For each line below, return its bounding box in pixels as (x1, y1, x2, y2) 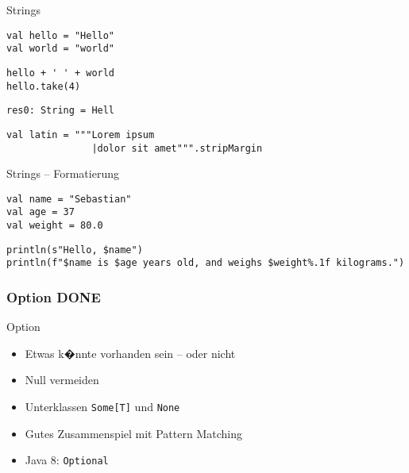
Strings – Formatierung (6, 165, 119, 182)
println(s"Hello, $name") (6, 244, 143, 256)
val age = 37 (6, 206, 75, 218)
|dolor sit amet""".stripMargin (91, 142, 263, 154)
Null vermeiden (25, 371, 99, 388)
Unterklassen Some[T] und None (25, 398, 180, 415)
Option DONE (6, 286, 101, 306)
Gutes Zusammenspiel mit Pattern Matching (25, 425, 242, 441)
